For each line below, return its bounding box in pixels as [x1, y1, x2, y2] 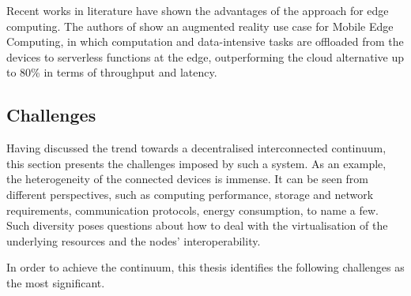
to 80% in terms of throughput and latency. [6, 64, 217, 81]
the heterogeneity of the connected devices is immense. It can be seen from [6, 170, 369, 187]
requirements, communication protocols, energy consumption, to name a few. [6, 201, 379, 218]
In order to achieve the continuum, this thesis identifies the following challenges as [6, 259, 405, 275]
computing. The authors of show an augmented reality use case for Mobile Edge [6, 17, 394, 34]
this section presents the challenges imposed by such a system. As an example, [6, 155, 386, 171]
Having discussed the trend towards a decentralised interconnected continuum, [6, 140, 386, 156]
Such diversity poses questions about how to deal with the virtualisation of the [6, 217, 388, 234]
